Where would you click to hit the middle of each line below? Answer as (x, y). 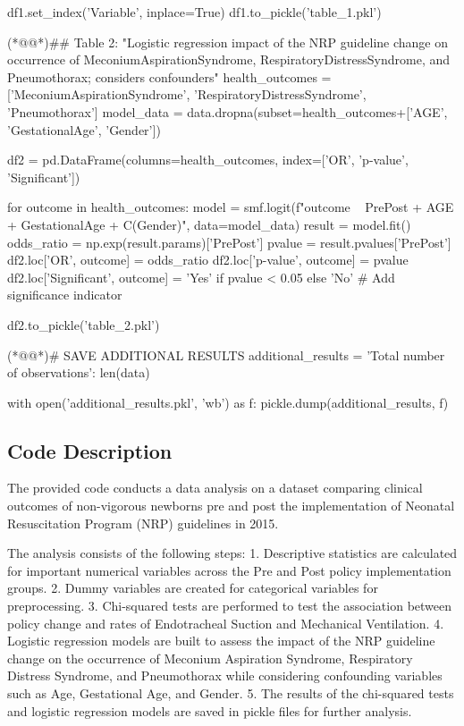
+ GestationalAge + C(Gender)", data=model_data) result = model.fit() (209, 224)
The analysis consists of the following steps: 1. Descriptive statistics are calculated (232, 553)
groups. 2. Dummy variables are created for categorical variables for (193, 588)
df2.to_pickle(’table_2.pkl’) (84, 324)
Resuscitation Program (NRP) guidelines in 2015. (143, 523)
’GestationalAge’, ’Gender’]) (84, 129)
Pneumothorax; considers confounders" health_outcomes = (169, 76)
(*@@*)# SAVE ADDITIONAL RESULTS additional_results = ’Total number (226, 355)
